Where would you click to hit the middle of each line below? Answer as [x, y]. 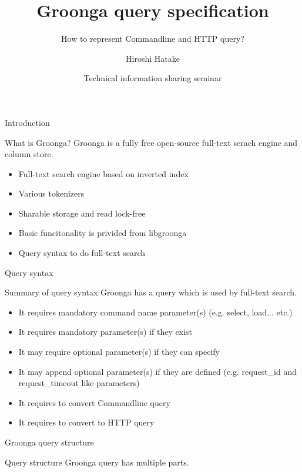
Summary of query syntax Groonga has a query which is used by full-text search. [151, 292]
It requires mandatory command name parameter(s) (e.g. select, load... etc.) [155, 312]
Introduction [27, 122]
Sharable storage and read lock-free [82, 213]
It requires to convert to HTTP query [86, 422]
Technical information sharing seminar [153, 78]
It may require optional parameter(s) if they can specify [119, 352]
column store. [29, 154]
